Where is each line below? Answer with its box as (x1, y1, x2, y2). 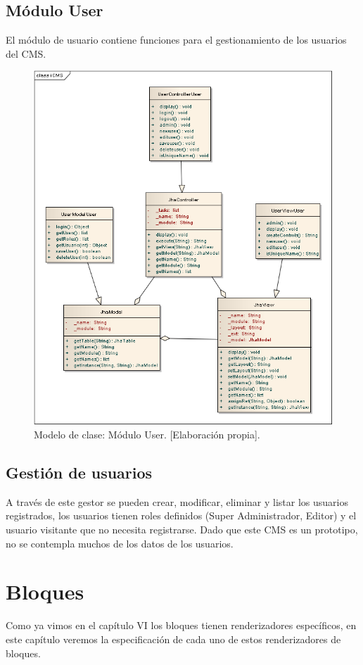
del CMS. (6, 46, 46, 61)
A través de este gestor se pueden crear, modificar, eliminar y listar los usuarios (6, 494, 348, 509)
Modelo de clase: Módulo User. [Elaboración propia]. (34, 427, 260, 442)
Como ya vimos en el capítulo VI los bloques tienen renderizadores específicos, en (6, 618, 357, 633)
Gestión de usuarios (6, 462, 153, 483)
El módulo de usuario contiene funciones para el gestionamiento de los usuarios (6, 32, 347, 47)
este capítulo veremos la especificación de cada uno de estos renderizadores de (6, 631, 341, 646)
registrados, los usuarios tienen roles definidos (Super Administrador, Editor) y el (6, 508, 357, 523)
